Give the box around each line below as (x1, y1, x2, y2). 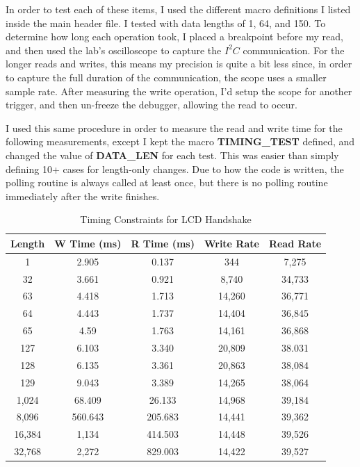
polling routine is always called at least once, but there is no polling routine (6, 175, 328, 190)
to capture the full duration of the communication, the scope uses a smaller (6, 69, 327, 84)
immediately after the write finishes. (6, 188, 160, 203)
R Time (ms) (131, 236, 195, 250)
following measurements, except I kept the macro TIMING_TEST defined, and (6, 134, 355, 149)
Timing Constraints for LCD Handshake (80, 212, 252, 227)
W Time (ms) (54, 236, 122, 250)
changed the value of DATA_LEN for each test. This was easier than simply (6, 147, 339, 162)
